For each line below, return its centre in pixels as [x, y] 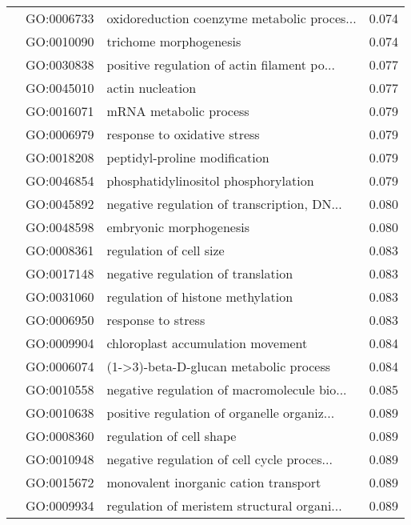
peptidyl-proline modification [188, 157]
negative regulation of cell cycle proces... [219, 459]
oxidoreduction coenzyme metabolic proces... [231, 18]
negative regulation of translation [200, 273]
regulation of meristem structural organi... [224, 505]
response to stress [156, 320]
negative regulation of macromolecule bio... [227, 389]
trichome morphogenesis [174, 41]
